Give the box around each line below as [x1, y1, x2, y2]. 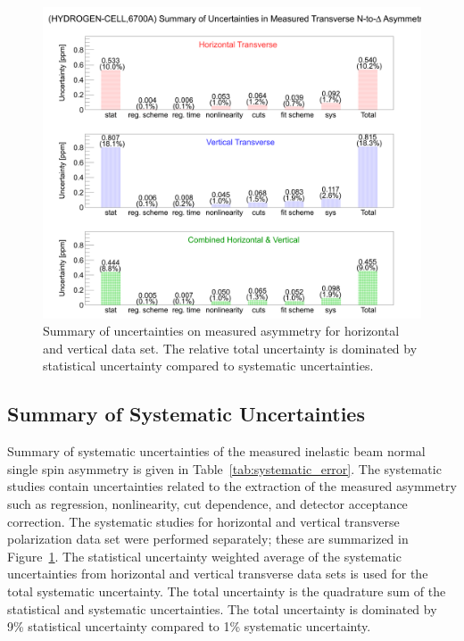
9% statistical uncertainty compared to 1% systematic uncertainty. [7, 617, 371, 636]
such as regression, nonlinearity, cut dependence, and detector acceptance [7, 495, 408, 512]
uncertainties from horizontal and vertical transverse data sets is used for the [7, 564, 428, 583]
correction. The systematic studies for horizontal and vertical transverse [7, 512, 400, 530]
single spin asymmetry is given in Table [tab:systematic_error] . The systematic [7, 459, 442, 478]
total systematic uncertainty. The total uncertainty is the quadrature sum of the [7, 581, 446, 600]
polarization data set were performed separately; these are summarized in [7, 529, 409, 548]
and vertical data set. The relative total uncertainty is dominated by [43, 338, 418, 357]
